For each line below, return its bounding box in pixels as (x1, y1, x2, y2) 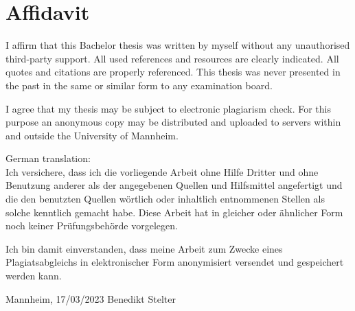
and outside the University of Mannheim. (5, 128, 179, 142)
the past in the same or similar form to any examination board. (5, 78, 273, 92)
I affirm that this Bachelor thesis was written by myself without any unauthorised (5, 38, 350, 52)
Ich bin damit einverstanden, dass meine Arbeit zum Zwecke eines (5, 241, 283, 255)
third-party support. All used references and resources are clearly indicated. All (5, 51, 339, 65)
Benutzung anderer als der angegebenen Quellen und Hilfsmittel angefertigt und (5, 178, 343, 192)
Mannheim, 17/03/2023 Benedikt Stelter (5, 291, 176, 306)
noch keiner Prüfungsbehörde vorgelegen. (5, 218, 178, 233)
